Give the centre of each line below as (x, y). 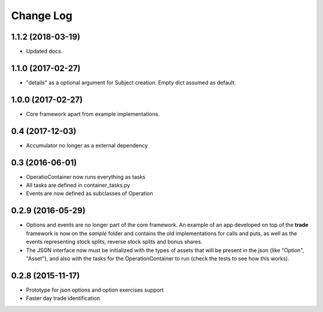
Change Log (42, 16)
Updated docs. (44, 52)
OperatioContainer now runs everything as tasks (86, 177)
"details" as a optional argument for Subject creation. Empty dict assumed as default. (131, 82)
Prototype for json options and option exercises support (95, 290)
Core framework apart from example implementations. (93, 114)
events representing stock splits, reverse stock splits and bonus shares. (114, 242)
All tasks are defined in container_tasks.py (78, 185)
